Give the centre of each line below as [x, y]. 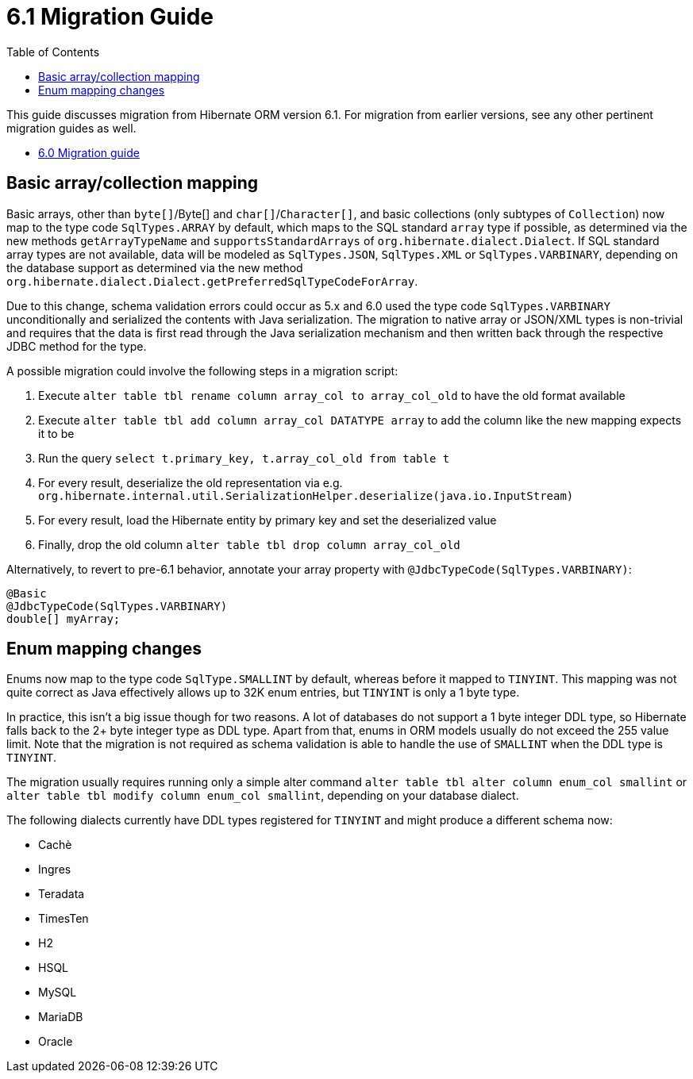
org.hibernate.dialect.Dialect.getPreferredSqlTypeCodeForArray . [212, 281]
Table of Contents [53, 52]
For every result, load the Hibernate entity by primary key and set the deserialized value [268, 520]
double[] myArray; [64, 618]
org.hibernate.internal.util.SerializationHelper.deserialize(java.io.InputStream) [306, 495]
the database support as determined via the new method [155, 267]
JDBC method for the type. [77, 346]
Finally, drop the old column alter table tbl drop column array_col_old [249, 544]
